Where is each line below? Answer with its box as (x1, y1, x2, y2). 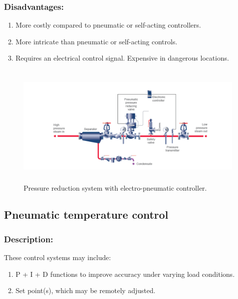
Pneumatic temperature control (4, 207, 169, 222)
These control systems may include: (4, 252, 111, 262)
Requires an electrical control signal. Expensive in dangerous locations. (15, 53, 229, 63)
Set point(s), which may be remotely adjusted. (15, 285, 155, 296)
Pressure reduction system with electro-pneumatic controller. (24, 183, 207, 193)
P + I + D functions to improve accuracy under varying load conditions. (15, 268, 235, 279)
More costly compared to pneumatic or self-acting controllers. (15, 20, 201, 30)
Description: (4, 233, 53, 245)
